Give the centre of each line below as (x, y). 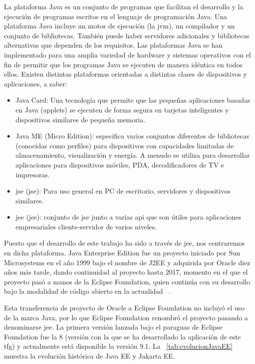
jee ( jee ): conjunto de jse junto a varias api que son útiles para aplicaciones (128, 217)
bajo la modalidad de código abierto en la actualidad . (87, 291)
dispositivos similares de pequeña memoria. (80, 119)
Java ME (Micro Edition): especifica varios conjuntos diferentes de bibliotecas (132, 136)
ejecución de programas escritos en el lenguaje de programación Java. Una (116, 16)
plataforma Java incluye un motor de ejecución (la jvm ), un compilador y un (119, 26)
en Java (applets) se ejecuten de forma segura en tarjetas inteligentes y (122, 109)
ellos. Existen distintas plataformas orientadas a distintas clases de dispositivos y (126, 74)
